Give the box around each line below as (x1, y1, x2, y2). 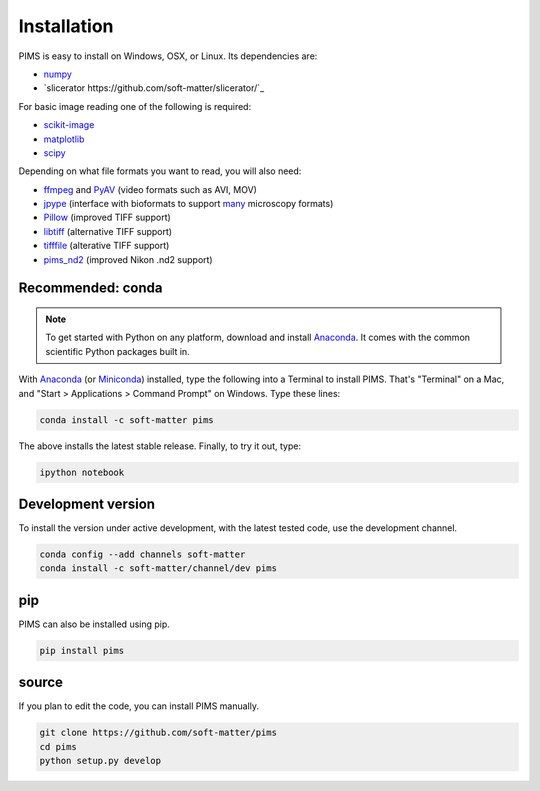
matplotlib (43, 133, 85, 145)
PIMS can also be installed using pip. (18, 618, 170, 630)
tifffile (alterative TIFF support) (43, 240, 170, 252)
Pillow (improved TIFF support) (43, 211, 172, 224)
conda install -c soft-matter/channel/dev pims (39, 563, 277, 574)
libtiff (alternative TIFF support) (43, 225, 173, 237)
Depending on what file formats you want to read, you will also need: (18, 165, 302, 177)
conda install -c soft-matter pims (39, 414, 214, 425)
